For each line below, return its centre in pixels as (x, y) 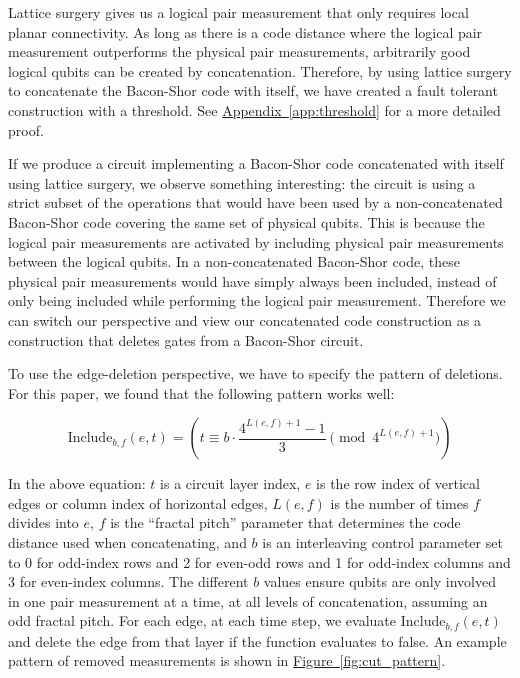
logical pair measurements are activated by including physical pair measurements (256, 241)
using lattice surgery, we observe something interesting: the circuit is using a (242, 182)
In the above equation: (77, 483)
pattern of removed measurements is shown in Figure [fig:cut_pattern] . (227, 660)
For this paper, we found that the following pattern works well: (201, 392)
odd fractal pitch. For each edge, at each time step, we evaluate (202, 620)
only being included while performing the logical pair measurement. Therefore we (257, 300)
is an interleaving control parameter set (382, 542)
